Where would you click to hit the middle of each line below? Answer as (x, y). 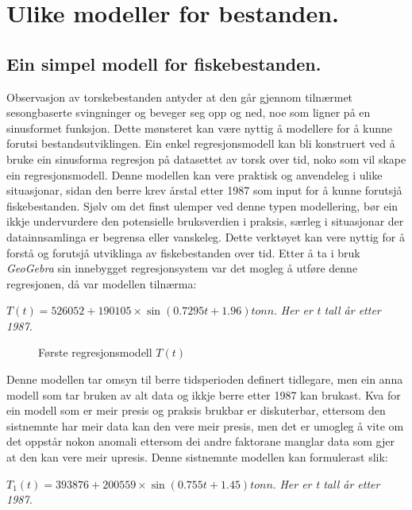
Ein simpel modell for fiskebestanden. (164, 63)
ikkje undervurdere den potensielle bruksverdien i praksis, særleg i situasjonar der (205, 221)
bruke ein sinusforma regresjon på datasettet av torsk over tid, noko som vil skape (206, 158)
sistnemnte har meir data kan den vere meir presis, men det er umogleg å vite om (205, 425)
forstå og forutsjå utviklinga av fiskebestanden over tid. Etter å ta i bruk (183, 252)
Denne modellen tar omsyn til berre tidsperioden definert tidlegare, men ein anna (205, 379)
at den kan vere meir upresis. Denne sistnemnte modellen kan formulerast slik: (197, 457)
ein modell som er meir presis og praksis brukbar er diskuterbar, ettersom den (196, 410)
